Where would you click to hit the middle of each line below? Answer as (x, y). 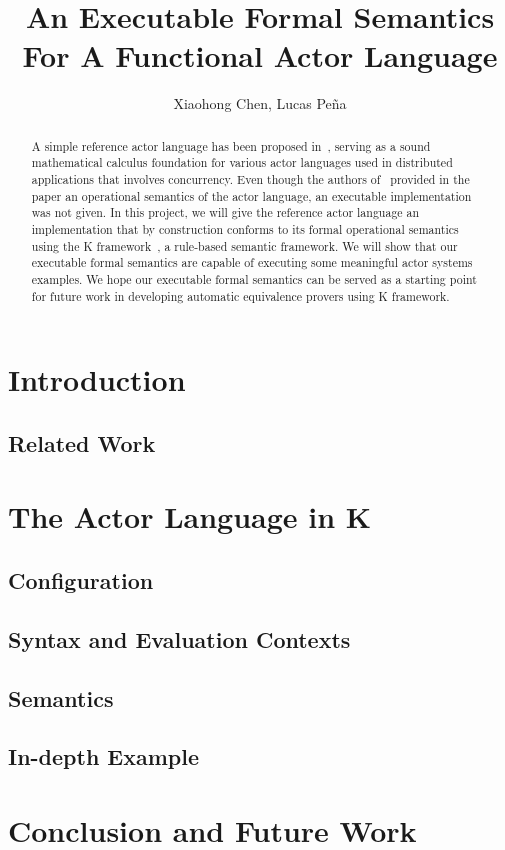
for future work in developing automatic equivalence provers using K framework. (240, 295)
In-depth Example (104, 756)
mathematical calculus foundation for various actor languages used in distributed (242, 162)
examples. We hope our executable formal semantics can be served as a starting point (254, 278)
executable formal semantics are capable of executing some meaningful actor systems (252, 262)
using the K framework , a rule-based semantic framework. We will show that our (244, 245)
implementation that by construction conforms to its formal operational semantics (245, 228)
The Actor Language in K (190, 516)
